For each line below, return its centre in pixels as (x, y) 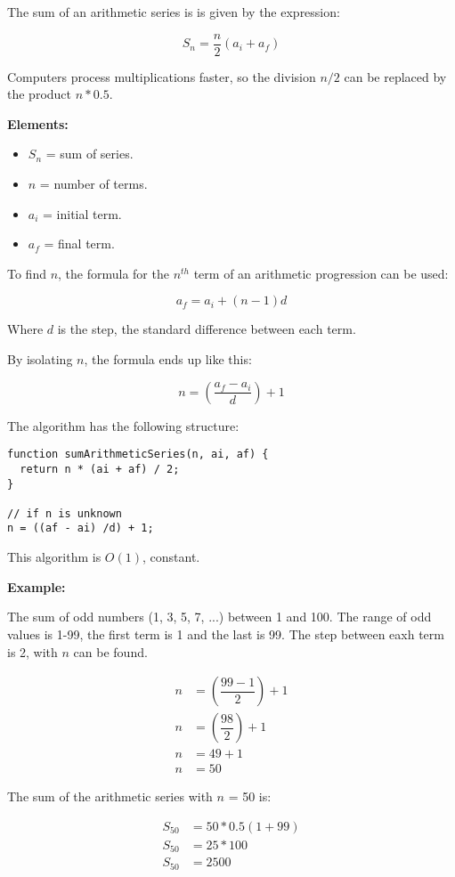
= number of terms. (93, 184)
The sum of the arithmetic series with (110, 796)
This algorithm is (54, 557)
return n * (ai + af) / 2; (100, 469)
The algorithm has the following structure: (123, 425)
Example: (37, 586)
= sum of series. (89, 154)
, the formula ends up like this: (168, 359)
